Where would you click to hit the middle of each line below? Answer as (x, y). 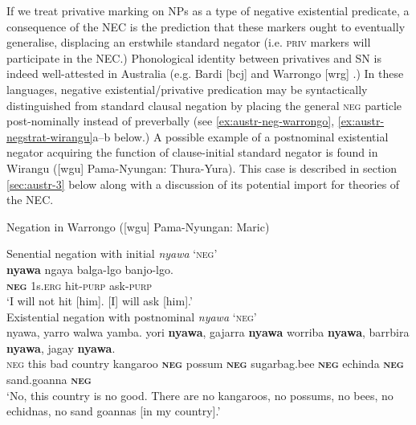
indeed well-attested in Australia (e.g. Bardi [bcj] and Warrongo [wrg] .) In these (205, 74)
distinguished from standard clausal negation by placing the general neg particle (204, 105)
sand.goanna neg (49, 380)
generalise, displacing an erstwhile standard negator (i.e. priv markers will (189, 42)
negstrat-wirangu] (50, 136)
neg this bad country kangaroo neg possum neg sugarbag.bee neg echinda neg (205, 364)
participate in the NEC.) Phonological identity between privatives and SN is (194, 57)
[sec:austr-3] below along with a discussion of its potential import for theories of (203, 184)
